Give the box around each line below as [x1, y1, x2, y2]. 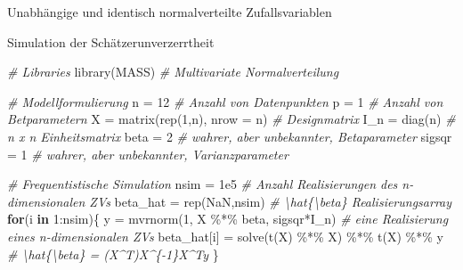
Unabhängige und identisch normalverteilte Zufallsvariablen [7, 3, 332, 20]
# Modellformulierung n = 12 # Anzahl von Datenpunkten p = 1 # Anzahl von [7, 92, 443, 110]
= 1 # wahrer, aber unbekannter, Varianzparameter [7, 144, 288, 163]
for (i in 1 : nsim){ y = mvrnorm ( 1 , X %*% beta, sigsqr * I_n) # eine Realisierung [7, 209, 449, 228]
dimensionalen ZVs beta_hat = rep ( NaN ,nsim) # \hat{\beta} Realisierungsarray [7, 192, 452, 210]
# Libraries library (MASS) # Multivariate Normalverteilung [7, 62, 339, 81]
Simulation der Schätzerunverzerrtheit [7, 32, 215, 51]
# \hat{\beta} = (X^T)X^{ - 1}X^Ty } [7, 244, 219, 263]
